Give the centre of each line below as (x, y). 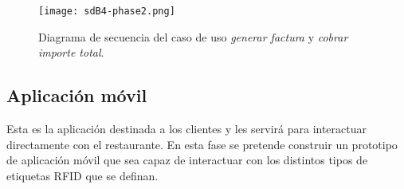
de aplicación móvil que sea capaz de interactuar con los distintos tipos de (187, 160)
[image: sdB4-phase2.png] (107, 11)
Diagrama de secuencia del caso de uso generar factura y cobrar (193, 36)
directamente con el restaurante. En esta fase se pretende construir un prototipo (202, 144)
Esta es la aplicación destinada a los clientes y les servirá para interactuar (187, 129)
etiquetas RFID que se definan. (82, 175)
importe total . (71, 52)
